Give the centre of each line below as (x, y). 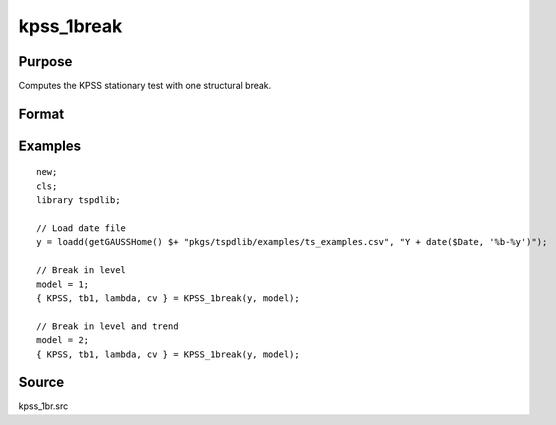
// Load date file (81, 228)
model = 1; (63, 284)
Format (41, 113)
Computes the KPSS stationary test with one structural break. (145, 86)
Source (41, 382)
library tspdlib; (78, 200)
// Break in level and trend (107, 326)
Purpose (45, 61)
